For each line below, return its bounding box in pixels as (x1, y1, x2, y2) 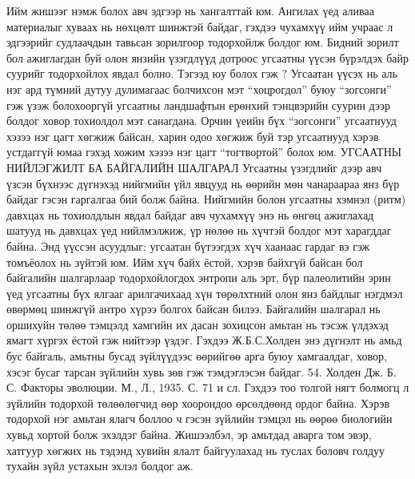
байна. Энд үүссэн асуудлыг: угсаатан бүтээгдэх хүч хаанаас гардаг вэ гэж (6, 237, 370, 254)
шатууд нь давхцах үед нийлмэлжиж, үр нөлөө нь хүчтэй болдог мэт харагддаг (6, 222, 392, 239)
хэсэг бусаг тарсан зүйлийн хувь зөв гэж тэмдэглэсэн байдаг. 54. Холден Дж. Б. (6, 363, 397, 380)
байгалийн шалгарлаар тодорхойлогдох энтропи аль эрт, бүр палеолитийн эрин (6, 269, 391, 286)
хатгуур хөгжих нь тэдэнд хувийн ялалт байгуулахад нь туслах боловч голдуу (6, 441, 385, 458)
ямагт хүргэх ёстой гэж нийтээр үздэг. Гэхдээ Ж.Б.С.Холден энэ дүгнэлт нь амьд (6, 332, 402, 348)
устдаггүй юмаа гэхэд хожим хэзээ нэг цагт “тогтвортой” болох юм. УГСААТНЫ (6, 143, 401, 160)
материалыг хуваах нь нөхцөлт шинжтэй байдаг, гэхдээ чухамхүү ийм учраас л (6, 18, 393, 34)
